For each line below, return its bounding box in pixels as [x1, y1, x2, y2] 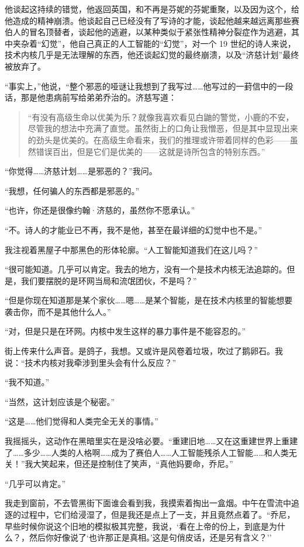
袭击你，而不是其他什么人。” [5, 305, 111, 317]
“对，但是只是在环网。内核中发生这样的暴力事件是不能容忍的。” [5, 325, 246, 337]
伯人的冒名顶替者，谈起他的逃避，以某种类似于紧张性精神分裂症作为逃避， [5, 26, 291, 38]
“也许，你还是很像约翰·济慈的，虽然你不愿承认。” [5, 204, 195, 216]
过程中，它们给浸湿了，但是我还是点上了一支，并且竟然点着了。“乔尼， [20, 508, 295, 520]
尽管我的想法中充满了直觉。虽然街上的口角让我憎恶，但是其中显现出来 [27, 122, 298, 134]
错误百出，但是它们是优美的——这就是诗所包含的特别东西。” [36, 145, 265, 157]
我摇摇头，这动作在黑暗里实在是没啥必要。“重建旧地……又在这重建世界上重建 [5, 435, 298, 447]
